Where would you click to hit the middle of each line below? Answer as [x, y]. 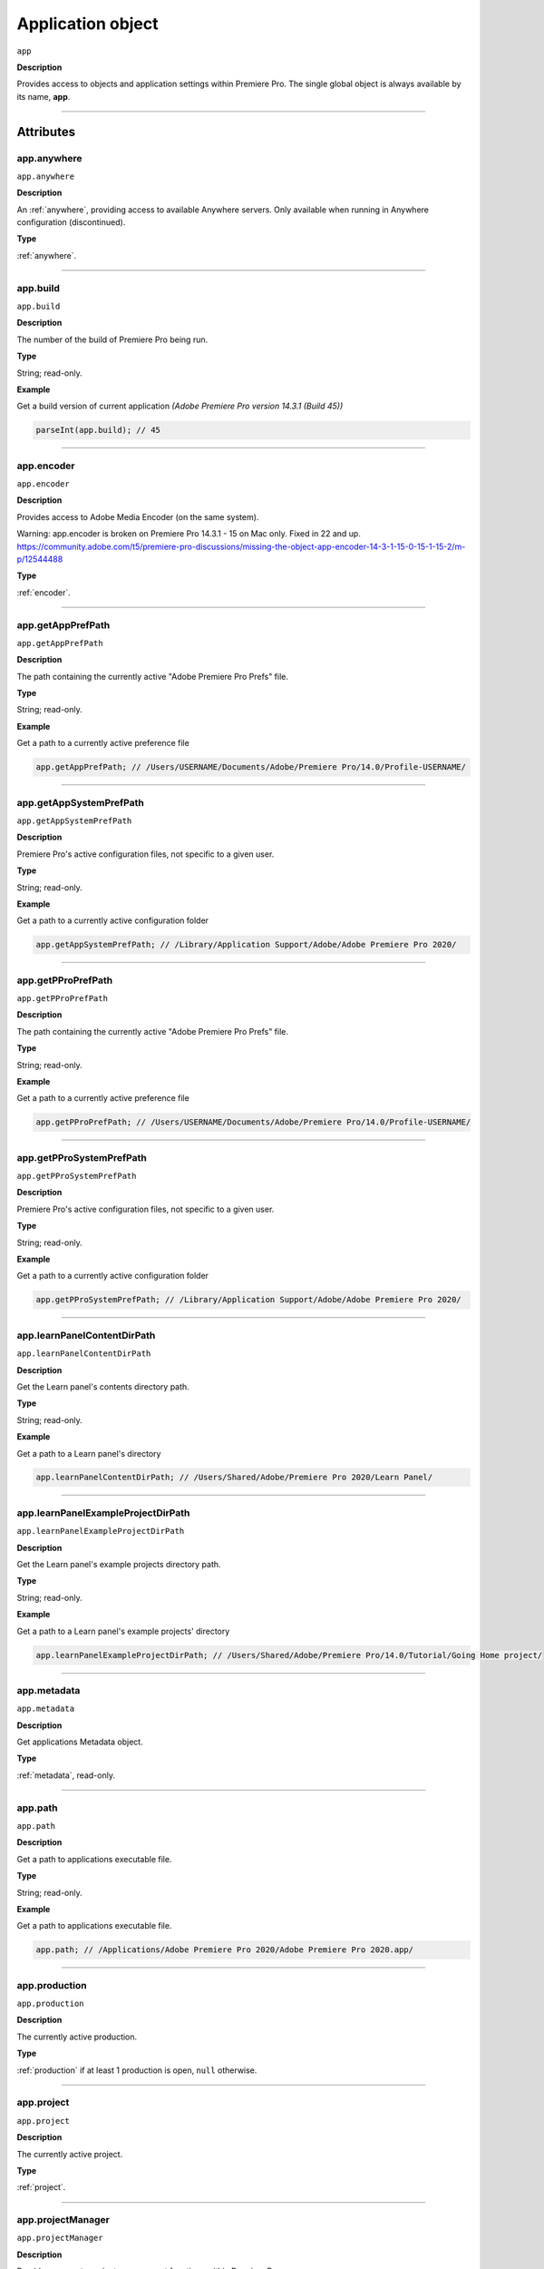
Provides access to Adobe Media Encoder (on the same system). [138, 516]
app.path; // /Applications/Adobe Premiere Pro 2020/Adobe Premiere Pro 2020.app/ [225, 1950]
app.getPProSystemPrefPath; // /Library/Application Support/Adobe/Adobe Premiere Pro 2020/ [248, 1300]
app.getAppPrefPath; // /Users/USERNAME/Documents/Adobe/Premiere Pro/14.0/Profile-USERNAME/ [251, 767]
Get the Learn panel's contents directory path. [103, 1386]
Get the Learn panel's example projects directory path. [119, 1564]
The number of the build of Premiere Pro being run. [112, 339]
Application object [87, 24]
